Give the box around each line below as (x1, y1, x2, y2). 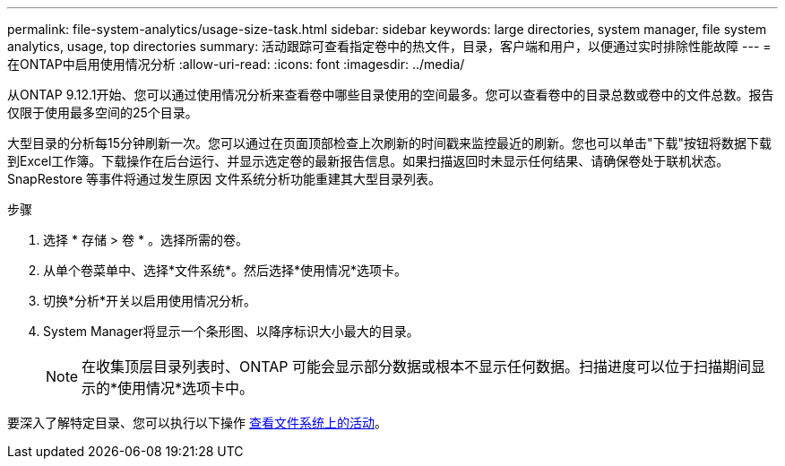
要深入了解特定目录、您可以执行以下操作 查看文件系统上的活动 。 (7, 415, 387, 430)
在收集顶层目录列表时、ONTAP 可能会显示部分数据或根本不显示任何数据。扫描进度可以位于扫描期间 (82, 358, 752, 375)
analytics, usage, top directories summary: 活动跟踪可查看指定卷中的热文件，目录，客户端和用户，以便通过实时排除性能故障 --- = (7, 39, 772, 54)
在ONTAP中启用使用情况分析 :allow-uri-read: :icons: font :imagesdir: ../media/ (7, 56, 465, 72)
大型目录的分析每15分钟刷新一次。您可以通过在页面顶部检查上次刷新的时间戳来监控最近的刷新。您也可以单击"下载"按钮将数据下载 (7, 135, 772, 151)
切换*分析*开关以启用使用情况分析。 (43, 293, 257, 308)
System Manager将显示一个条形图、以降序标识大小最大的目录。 (43, 324, 419, 339)
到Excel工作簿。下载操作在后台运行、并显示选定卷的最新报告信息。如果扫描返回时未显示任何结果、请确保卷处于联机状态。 (7, 153, 729, 168)
